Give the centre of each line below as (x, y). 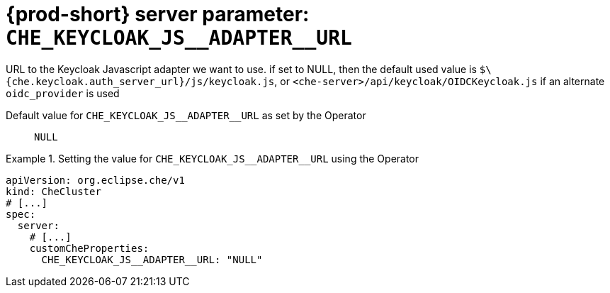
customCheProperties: (89, 248)
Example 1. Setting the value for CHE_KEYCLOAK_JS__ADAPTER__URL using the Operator (213, 158)
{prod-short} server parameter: (158, 14)
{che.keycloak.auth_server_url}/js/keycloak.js (140, 81)
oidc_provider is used (63, 93)
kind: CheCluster (53, 191)
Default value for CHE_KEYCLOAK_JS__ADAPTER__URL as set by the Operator (186, 115)
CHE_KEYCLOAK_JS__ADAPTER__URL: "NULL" (152, 259)
